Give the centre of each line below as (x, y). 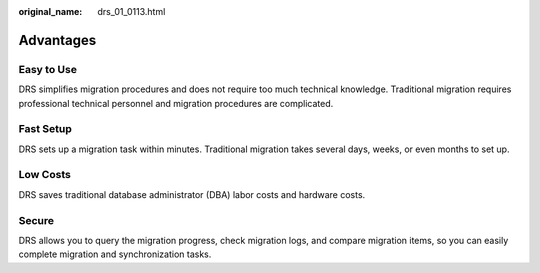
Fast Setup (45, 129)
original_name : (50, 11)
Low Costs (45, 175)
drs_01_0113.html (131, 11)
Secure (36, 220)
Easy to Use (47, 69)
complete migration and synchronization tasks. (115, 254)
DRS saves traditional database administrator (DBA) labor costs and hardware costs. (192, 194)
